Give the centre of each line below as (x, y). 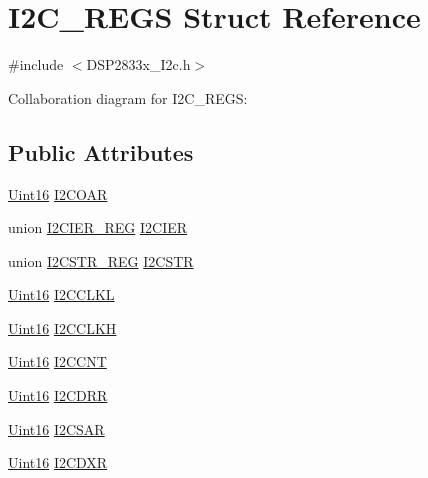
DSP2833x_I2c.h (138, 64)
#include (36, 64)
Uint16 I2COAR (58, 193)
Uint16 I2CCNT (57, 361)
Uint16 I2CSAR (56, 428)
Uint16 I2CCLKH (62, 327)
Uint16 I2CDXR (58, 462)
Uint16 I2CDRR (58, 395)
